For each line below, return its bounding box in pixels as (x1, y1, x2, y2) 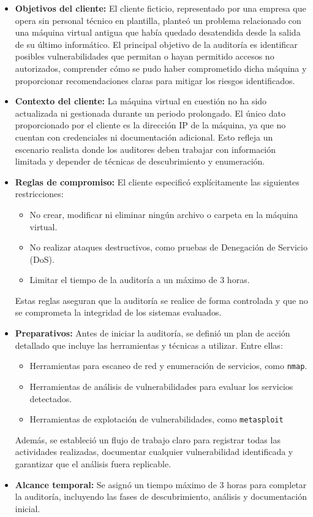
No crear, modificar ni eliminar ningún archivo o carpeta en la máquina (29, 208, 298, 220)
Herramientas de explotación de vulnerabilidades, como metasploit (29, 413, 284, 426)
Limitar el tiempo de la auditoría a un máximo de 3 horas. (29, 273, 250, 286)
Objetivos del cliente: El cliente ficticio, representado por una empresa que (15, 2, 306, 14)
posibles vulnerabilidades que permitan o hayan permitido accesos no (15, 50, 274, 63)
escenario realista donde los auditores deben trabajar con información (15, 142, 276, 155)
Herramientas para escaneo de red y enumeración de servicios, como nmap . (29, 359, 307, 372)
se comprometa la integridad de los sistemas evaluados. (15, 306, 222, 319)
